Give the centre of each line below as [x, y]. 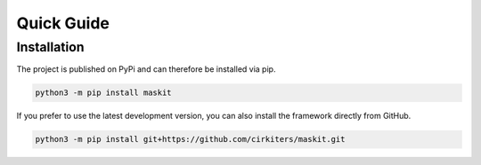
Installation [50, 47]
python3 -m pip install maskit [104, 93]
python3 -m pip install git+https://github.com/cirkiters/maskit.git [190, 139]
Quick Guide [63, 23]
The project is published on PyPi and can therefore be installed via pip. [146, 69]
